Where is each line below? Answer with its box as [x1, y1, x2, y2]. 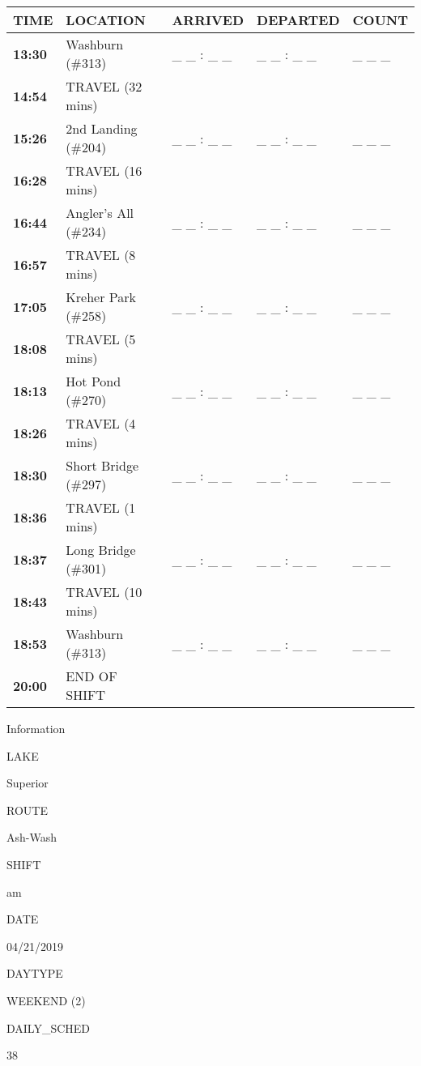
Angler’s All [66, 203, 134, 222]
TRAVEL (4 [66, 414, 136, 433]
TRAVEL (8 [66, 245, 136, 264]
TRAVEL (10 [66, 582, 142, 601]
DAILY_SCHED [6, 1019, 91, 1036]
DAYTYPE [6, 965, 63, 982]
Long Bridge [66, 540, 136, 559]
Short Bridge [66, 456, 139, 475]
